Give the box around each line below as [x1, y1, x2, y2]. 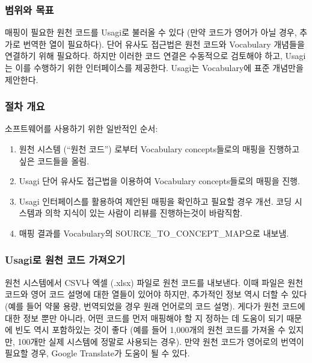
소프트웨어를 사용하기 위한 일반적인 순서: [5, 122, 158, 135]
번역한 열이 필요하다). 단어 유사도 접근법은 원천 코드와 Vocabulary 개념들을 [23, 37, 305, 50]
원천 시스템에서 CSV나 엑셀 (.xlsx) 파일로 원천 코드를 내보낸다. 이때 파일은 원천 [5, 276, 304, 288]
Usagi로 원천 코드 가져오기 [5, 252, 125, 267]
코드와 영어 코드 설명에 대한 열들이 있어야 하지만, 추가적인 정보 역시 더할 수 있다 [5, 288, 307, 300]
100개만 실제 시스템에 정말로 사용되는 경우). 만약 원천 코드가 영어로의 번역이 [17, 335, 304, 347]
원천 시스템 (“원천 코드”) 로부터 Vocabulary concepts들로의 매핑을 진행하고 [19, 143, 300, 155]
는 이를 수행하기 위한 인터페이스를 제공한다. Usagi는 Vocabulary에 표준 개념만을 [5, 61, 304, 73]
